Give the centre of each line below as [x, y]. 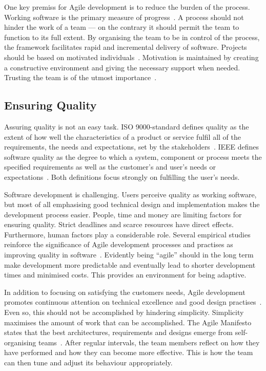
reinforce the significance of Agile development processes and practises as [119, 244]
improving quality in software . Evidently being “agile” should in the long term [129, 255]
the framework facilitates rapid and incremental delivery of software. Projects [126, 47]
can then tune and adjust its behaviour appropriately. [88, 363]
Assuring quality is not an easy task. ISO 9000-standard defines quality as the [127, 126]
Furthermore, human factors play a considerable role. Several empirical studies [127, 234]
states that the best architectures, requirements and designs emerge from [118, 332]
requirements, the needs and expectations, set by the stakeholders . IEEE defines [132, 147]
